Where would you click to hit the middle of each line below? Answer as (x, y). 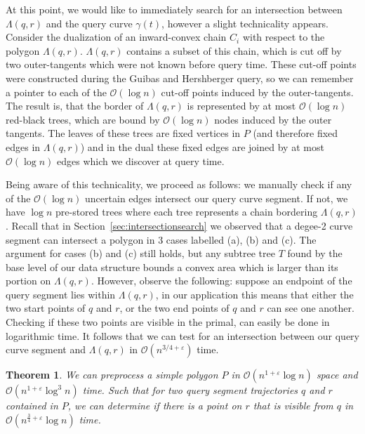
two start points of (46, 308)
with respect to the (284, 37)
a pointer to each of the (56, 92)
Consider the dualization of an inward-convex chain (116, 37)
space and (337, 375)
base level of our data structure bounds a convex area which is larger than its (172, 267)
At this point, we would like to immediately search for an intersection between (174, 9)
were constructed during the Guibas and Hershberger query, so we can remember (180, 78)
